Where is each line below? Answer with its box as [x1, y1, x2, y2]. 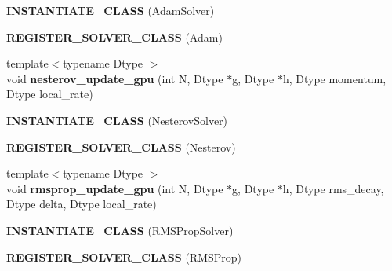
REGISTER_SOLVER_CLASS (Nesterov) [6, 138, 236, 155]
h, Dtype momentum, [282, 70, 387, 86]
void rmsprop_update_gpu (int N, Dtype [6, 180, 223, 196]
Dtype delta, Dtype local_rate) [6, 196, 157, 212]
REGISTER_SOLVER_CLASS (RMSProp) [6, 248, 242, 265]
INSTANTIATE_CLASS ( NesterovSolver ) [6, 112, 228, 128]
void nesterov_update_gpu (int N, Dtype [6, 70, 223, 86]
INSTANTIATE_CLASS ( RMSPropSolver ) [6, 222, 234, 238]
